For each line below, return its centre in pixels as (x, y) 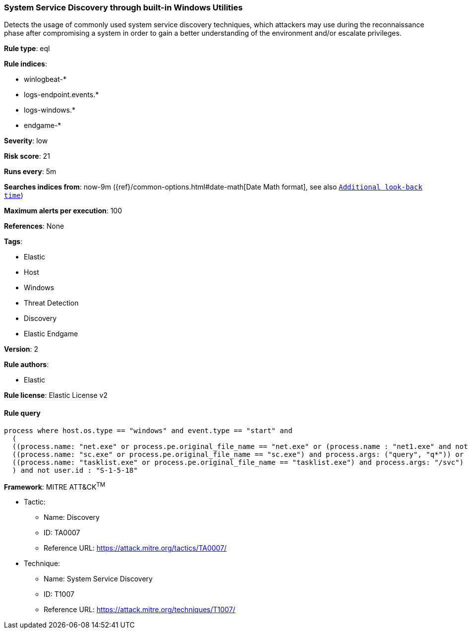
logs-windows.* (50, 110)
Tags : (13, 242)
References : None (34, 226)
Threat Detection (51, 303)
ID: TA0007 (62, 533)
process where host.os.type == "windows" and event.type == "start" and (148, 430)
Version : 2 (21, 349)
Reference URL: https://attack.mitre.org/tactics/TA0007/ (135, 548)
